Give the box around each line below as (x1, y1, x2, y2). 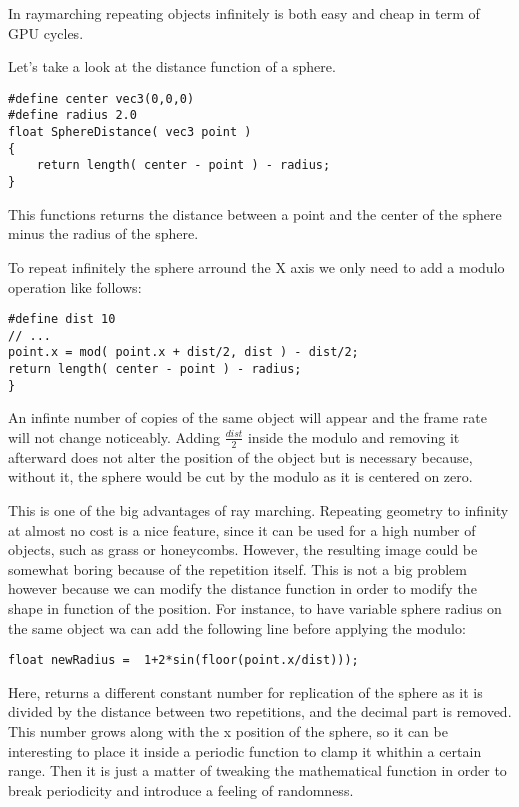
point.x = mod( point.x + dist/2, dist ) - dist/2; (8, 345, 359, 360)
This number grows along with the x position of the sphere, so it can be (8, 720, 448, 741)
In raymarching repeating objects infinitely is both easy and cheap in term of (8, 3, 480, 23)
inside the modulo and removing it (247, 426, 460, 447)
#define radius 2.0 (8, 108, 137, 123)
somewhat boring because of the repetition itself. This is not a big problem (8, 558, 468, 579)
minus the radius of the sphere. (8, 223, 199, 244)
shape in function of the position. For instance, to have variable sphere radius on (8, 597, 502, 618)
